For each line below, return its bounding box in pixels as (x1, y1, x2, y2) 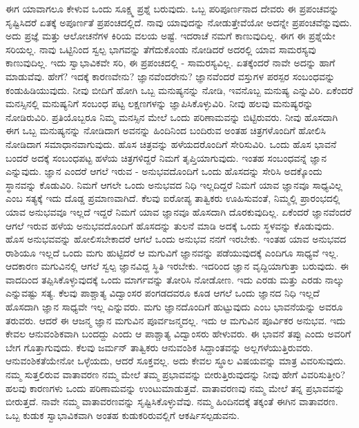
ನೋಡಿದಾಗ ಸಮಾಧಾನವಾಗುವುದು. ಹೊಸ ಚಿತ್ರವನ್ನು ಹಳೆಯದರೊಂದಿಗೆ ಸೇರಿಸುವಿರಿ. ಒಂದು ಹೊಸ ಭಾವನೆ (6, 136, 337, 151)
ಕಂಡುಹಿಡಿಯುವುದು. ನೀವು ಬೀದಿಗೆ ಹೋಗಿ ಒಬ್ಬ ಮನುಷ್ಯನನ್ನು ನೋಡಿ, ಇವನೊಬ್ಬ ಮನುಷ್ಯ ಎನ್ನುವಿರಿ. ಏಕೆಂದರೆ (6, 82, 353, 97)
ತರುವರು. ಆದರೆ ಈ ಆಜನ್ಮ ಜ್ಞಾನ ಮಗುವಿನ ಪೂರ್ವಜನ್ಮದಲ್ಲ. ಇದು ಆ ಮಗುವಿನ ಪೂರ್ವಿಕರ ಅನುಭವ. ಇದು (6, 313, 346, 327)
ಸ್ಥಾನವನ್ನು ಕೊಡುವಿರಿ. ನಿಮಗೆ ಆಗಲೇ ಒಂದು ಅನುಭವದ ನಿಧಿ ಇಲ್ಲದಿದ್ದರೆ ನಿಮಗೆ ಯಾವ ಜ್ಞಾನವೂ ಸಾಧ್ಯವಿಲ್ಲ (6, 177, 342, 192)
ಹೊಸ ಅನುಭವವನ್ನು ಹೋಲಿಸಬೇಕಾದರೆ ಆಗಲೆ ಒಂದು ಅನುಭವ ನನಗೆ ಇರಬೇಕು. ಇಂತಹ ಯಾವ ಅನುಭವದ (6, 232, 347, 246)
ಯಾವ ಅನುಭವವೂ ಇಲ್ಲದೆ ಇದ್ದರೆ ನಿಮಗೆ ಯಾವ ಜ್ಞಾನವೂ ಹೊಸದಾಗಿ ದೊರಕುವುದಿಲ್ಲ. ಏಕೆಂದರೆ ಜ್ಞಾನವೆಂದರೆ (6, 204, 351, 218)
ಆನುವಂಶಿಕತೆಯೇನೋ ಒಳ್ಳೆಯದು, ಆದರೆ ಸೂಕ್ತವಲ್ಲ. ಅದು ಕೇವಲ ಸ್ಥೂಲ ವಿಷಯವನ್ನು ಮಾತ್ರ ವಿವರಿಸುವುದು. (6, 353, 347, 368)
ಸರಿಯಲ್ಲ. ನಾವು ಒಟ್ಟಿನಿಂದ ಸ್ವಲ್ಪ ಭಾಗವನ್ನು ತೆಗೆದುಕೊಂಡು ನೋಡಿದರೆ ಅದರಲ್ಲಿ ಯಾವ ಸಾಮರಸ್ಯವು (6, 41, 316, 56)
